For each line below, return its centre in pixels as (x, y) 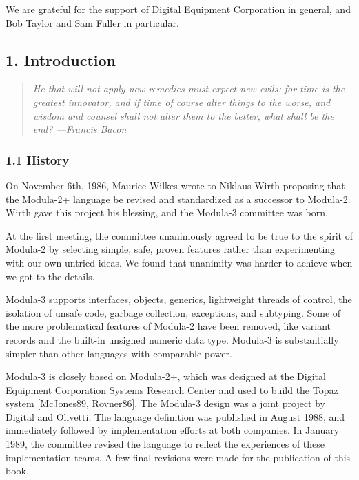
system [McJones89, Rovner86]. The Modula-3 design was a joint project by (166, 403)
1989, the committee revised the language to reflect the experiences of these (165, 444)
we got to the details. (50, 276)
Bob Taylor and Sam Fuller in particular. (92, 22)
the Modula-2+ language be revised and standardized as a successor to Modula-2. (178, 199)
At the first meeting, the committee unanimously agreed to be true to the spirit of (179, 235)
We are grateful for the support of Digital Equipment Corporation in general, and (178, 9)
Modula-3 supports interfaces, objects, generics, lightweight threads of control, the (179, 299)
